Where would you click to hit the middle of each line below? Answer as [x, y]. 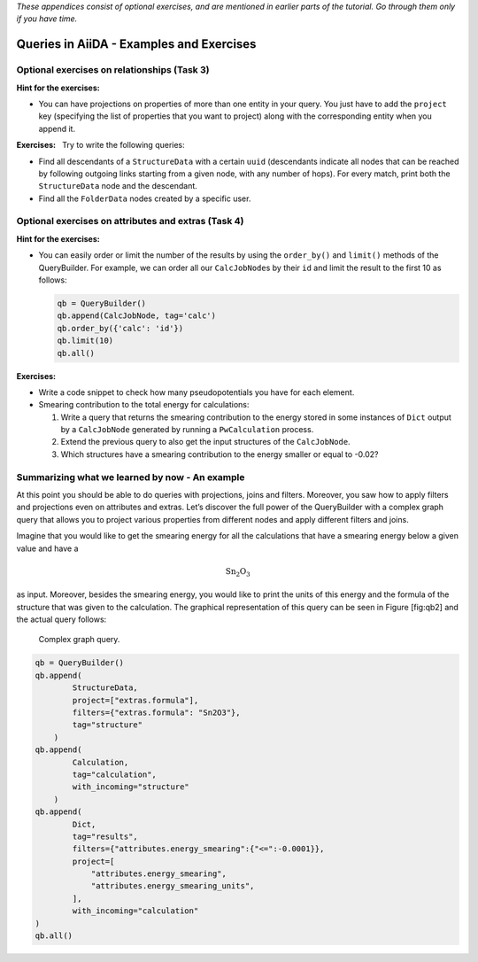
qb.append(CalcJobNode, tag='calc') [137, 316]
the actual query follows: [62, 619]
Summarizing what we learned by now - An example [131, 477]
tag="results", [105, 836]
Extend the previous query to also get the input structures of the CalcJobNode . [205, 442]
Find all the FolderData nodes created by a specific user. [145, 198]
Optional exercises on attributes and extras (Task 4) [130, 221]
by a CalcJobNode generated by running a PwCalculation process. [187, 430]
